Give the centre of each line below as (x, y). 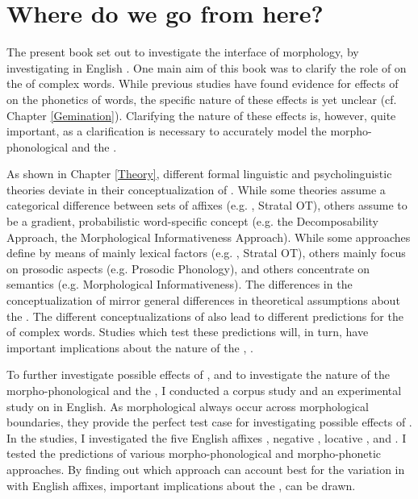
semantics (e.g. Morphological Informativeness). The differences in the (180, 284)
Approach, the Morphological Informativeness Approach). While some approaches (209, 237)
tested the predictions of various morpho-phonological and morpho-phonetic (194, 453)
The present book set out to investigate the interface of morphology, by (183, 52)
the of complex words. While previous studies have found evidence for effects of (203, 83)
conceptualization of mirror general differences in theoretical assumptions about (203, 300)
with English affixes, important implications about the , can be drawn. (181, 485)
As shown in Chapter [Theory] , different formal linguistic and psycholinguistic (199, 174)
